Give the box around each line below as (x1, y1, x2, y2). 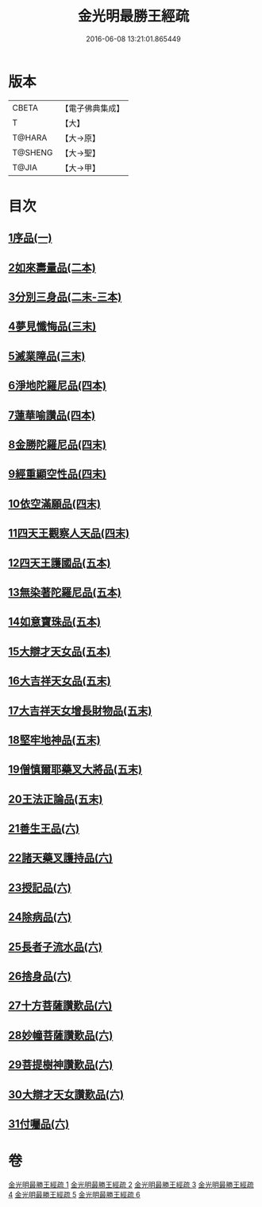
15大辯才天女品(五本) (8, 644, 111, 658)
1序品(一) (8, 232, 52, 245)
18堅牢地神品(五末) (8, 733, 101, 746)
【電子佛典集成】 (60, 103, 125, 114)
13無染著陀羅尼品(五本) (8, 586, 121, 599)
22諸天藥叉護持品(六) (8, 851, 114, 865)
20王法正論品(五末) (8, 792, 103, 806)
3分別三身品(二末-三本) (8, 290, 122, 304)
